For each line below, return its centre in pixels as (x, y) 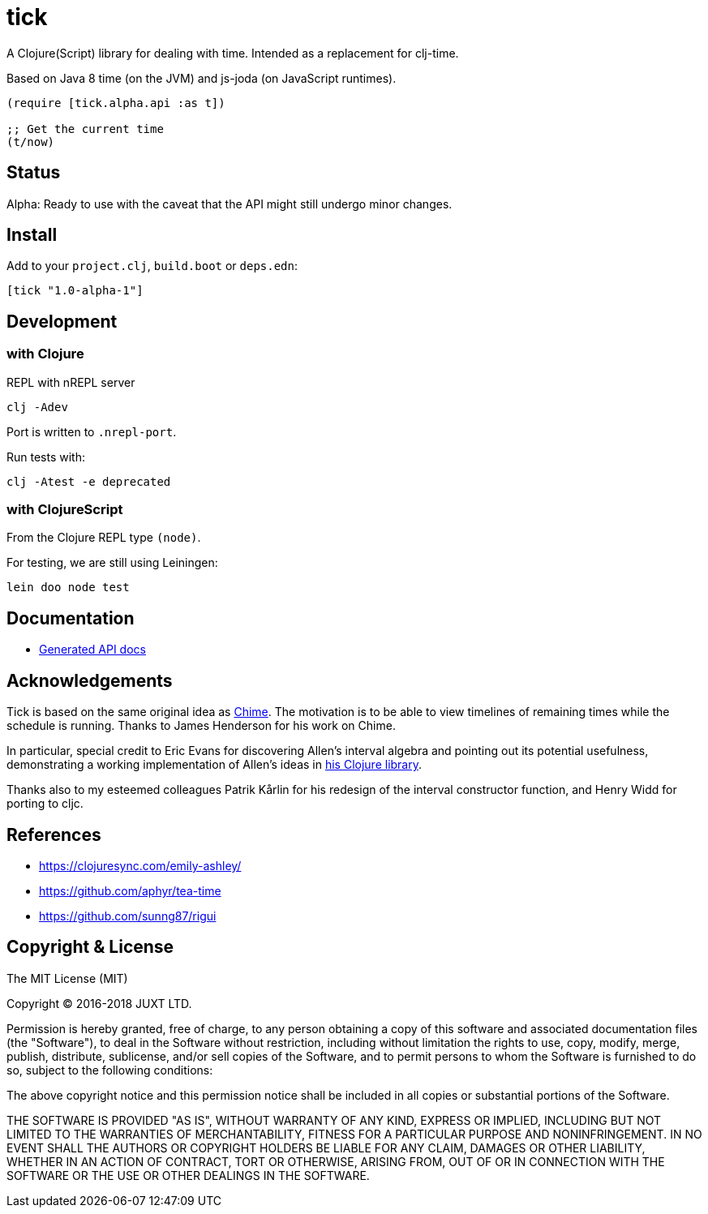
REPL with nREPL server (71, 382)
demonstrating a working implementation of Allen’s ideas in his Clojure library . (215, 765)
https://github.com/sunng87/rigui (128, 916)
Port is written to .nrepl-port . (92, 431)
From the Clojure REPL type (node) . (104, 538)
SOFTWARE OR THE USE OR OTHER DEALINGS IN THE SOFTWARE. (188, 1175)
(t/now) (31, 142)
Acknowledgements (90, 680)
